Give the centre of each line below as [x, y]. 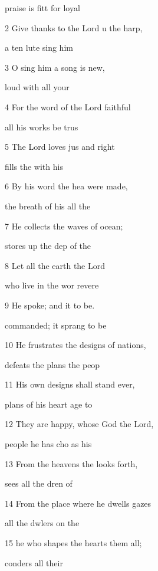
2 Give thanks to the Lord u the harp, [74, 27]
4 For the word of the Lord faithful [68, 106]
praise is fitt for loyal [42, 8]
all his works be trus [42, 127]
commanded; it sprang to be [56, 325]
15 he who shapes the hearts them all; [73, 543]
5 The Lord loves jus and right [60, 147]
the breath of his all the [48, 206]
